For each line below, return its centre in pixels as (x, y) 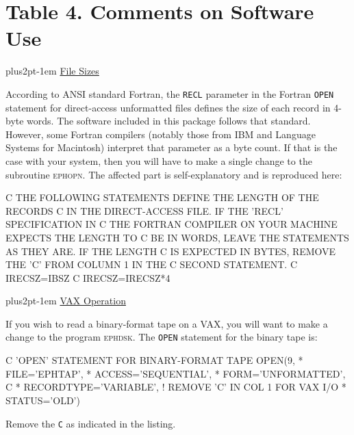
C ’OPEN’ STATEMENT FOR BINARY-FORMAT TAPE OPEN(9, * (154, 360)
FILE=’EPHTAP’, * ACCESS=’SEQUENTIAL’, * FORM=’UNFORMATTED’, (176, 373)
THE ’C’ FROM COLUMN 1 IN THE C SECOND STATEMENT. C (152, 264)
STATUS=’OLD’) (43, 400)
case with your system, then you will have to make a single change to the (159, 160)
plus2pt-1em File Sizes (52, 71)
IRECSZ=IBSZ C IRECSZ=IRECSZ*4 (88, 277)
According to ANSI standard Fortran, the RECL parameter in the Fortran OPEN (170, 93)
